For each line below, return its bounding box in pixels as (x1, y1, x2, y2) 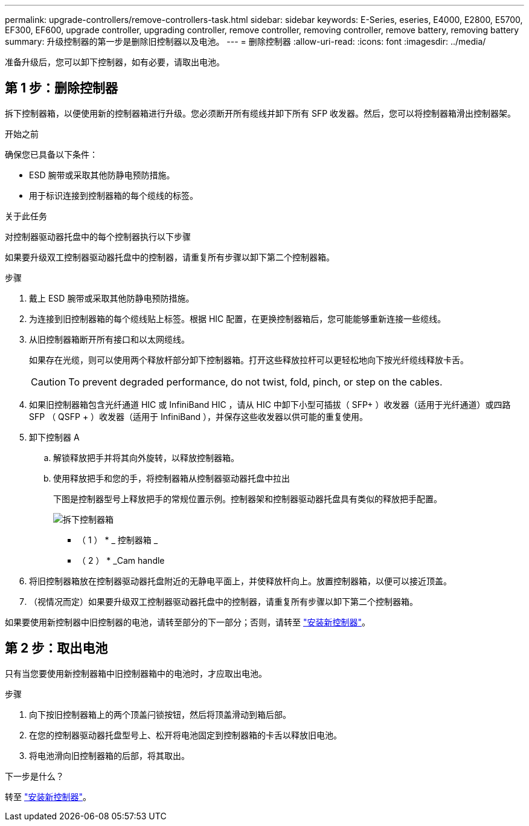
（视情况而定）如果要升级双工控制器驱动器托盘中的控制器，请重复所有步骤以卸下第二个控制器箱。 (29, 596, 418, 607)
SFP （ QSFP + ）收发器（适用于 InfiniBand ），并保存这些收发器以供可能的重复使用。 (29, 411, 368, 422)
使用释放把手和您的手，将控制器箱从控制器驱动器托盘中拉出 (53, 473, 290, 483)
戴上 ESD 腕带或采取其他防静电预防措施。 (29, 292, 194, 303)
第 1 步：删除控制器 (5, 80, 118, 96)
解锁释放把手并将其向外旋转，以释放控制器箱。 (53, 452, 239, 463)
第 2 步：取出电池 (5, 640, 108, 656)
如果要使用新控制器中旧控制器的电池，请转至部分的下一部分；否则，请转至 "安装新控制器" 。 (5, 616, 370, 627)
